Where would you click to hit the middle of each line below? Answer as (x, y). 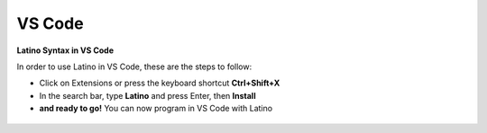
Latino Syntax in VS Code (65, 50)
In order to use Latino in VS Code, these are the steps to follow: (134, 66)
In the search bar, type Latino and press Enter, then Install (147, 95)
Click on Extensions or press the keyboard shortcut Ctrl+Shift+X (160, 83)
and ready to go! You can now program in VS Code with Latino (156, 109)
